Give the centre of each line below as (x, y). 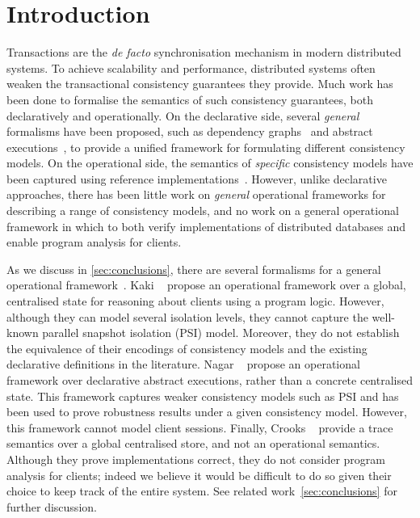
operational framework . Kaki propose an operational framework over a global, (206, 285)
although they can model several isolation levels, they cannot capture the (187, 316)
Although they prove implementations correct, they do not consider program (196, 459)
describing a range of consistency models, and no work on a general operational (203, 211)
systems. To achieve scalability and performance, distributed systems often (191, 67)
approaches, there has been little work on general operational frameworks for (196, 194)
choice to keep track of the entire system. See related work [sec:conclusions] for (202, 491)
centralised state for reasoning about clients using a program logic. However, (195, 301)
